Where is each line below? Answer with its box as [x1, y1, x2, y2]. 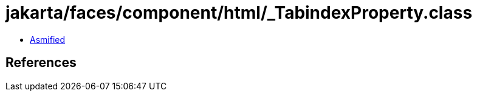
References [5, 55, 77, 71]
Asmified [30, 34, 66, 45]
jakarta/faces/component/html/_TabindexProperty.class [5, 2, 473, 23]
